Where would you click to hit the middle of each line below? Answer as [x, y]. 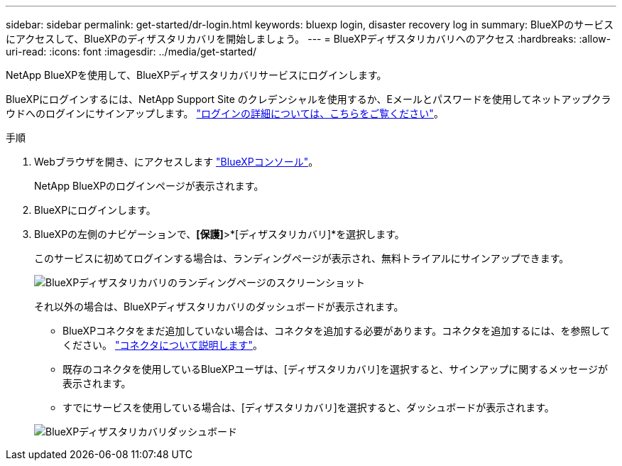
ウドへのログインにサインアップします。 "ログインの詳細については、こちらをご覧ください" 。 [225, 113]
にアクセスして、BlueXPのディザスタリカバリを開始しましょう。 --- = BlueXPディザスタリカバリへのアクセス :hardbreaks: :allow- [309, 39]
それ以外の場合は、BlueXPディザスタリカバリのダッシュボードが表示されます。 [219, 307]
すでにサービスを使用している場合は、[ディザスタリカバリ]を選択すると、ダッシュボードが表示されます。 [309, 407]
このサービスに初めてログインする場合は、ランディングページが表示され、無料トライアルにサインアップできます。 [302, 258]
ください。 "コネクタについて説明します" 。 [163, 345]
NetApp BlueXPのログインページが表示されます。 [149, 186]
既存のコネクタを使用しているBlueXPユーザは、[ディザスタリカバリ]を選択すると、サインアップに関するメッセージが [335, 369]
